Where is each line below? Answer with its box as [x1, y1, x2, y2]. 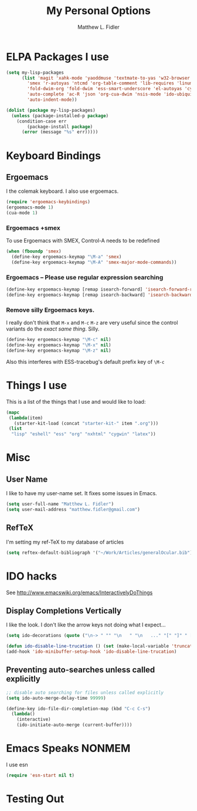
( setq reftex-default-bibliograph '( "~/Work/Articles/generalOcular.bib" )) [6, 550, 195, 556]
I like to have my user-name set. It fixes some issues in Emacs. [6, 490, 157, 497]
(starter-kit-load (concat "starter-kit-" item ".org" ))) [13, 420, 159, 426]
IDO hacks [6, 570, 57, 582]
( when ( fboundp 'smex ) [6, 248, 62, 254]
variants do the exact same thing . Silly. [6, 325, 100, 332]
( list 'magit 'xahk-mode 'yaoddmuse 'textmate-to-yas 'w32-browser [21, 75, 191, 81]
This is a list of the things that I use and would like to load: [6, 398, 146, 405]
